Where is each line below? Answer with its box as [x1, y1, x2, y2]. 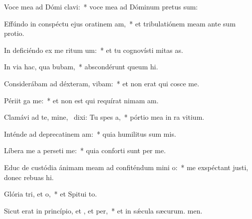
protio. [4, 28, 24, 38]
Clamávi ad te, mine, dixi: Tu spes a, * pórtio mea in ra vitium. [4, 112, 205, 122]
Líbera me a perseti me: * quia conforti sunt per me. [4, 145, 166, 156]
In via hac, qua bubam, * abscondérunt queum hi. [4, 61, 158, 72]
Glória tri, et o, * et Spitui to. [4, 189, 97, 199]
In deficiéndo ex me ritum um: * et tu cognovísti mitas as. [4, 44, 183, 55]
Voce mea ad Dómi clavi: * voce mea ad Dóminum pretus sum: [4, 1, 198, 11]
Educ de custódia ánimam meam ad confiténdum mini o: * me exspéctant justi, [4, 162, 249, 172]
